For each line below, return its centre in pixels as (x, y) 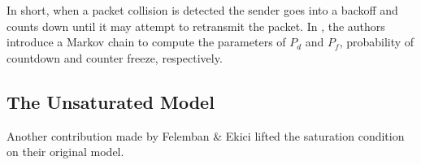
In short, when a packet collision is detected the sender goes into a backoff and (202, 10)
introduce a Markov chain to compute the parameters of (146, 42)
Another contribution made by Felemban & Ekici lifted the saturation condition (206, 135)
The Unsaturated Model (111, 101)
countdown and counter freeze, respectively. (115, 57)
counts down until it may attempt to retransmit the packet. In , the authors (196, 26)
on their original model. (65, 152)
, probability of (377, 42)
